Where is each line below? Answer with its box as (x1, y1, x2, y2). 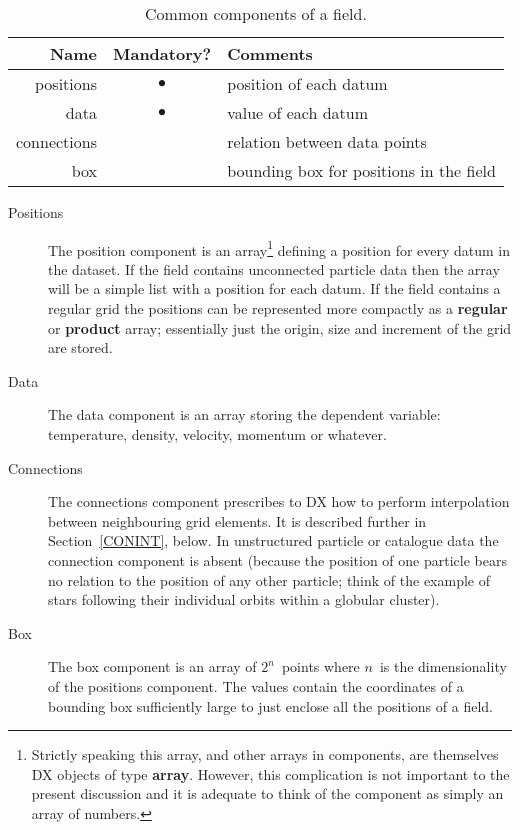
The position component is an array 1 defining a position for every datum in (48, 236, 511, 260)
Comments (227, 42, 313, 65)
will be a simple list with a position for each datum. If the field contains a (48, 278, 501, 299)
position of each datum (227, 72, 388, 95)
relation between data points (227, 130, 427, 153)
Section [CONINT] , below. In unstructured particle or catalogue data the (48, 530, 499, 551)
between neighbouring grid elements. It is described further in (48, 510, 427, 531)
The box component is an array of (48, 656, 257, 677)
